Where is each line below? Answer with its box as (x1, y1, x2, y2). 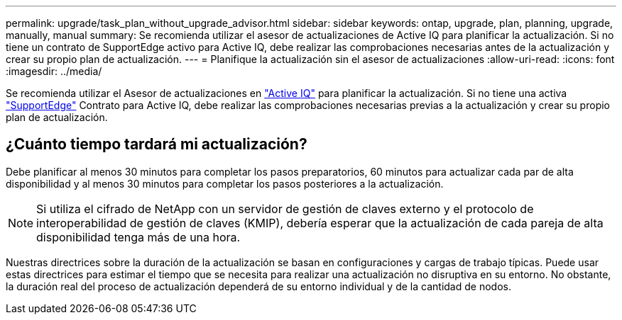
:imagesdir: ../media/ (6, 65, 102, 77)
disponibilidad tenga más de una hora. (36, 229, 241, 244)
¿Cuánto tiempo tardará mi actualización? (6, 135, 307, 154)
